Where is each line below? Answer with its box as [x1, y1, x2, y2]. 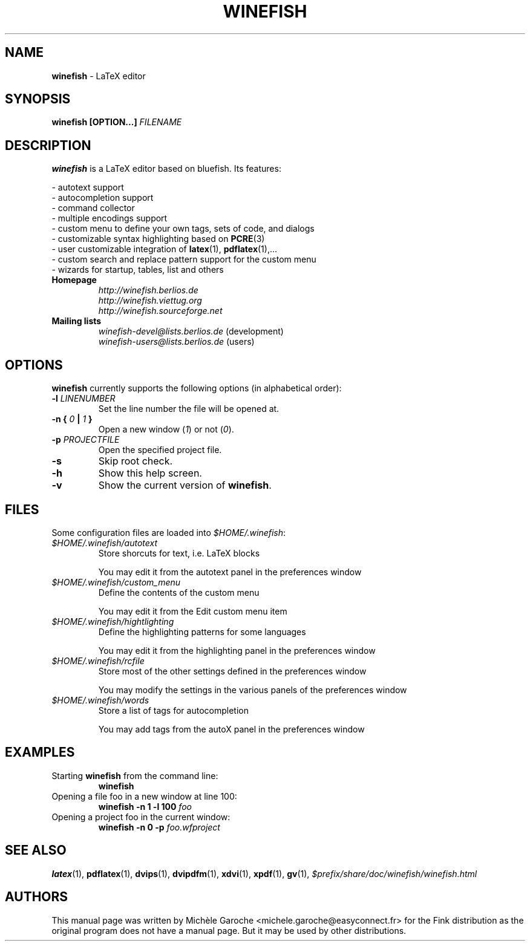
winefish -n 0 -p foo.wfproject [98, 821, 220, 832]
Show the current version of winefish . [98, 479, 272, 492]
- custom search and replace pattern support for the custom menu [51, 254, 316, 265]
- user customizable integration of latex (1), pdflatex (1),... [51, 244, 278, 255]
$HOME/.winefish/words [51, 694, 149, 705]
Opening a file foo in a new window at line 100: [51, 791, 237, 801]
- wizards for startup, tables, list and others [51, 264, 224, 275]
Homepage [51, 275, 97, 285]
